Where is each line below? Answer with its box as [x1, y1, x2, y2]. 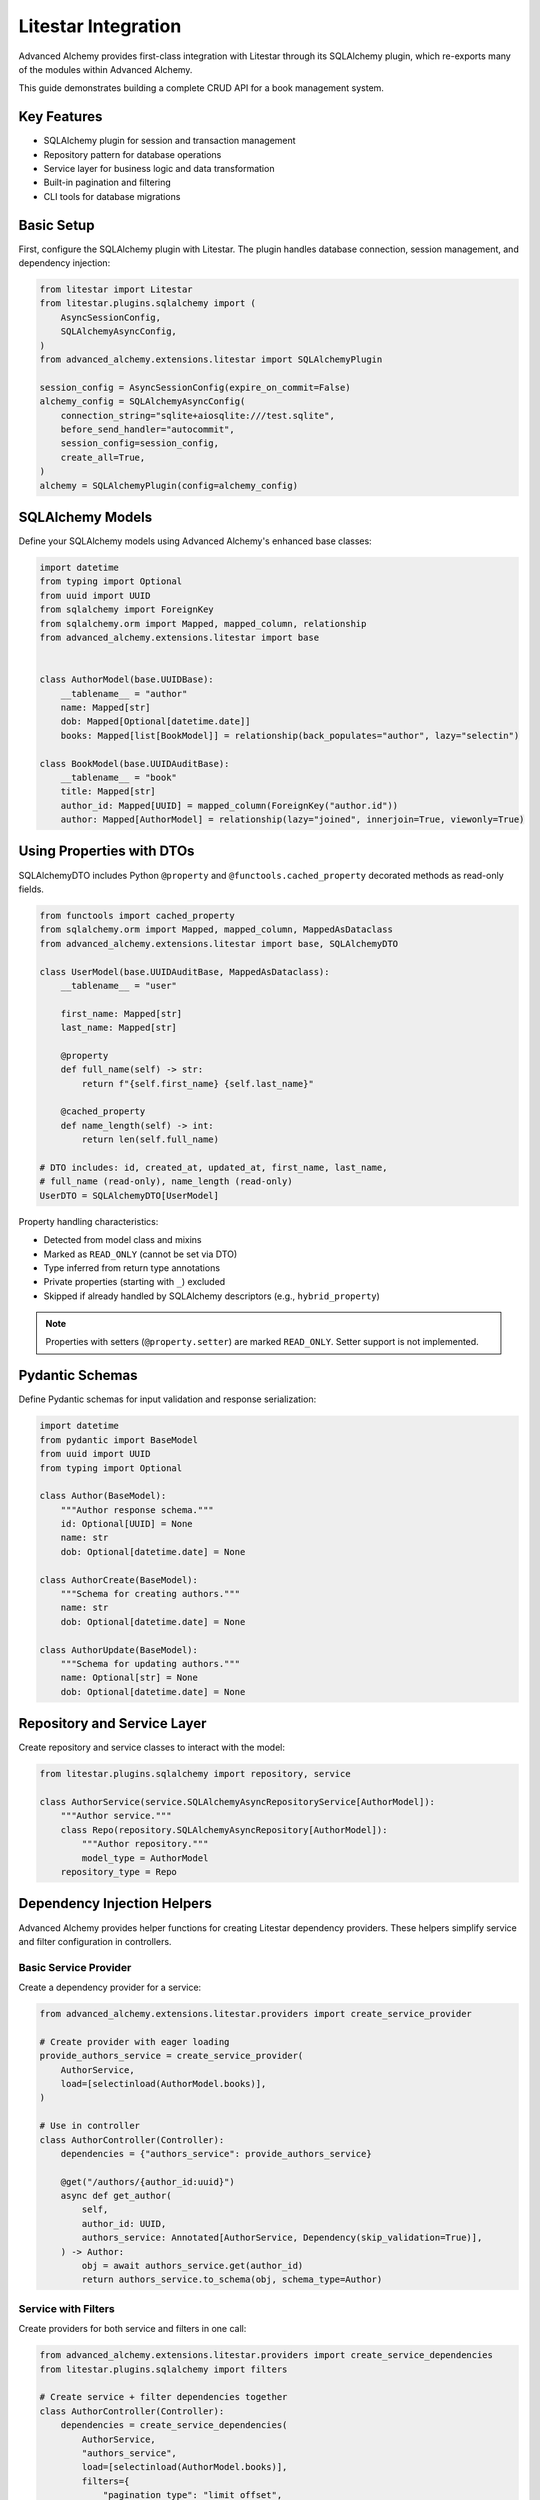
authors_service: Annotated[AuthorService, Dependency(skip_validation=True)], [81, 2232, 483, 2244]
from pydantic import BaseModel [39, 1434, 199, 1445]
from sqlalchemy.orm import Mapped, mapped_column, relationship [39, 618, 367, 629]
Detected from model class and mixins [43, 1234, 202, 1246]
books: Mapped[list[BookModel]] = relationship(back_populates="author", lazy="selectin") [60, 730, 520, 741]
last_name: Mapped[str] [60, 1022, 177, 1034]
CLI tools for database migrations [43, 190, 181, 202]
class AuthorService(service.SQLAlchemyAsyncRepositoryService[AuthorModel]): [39, 1796, 435, 1808]
